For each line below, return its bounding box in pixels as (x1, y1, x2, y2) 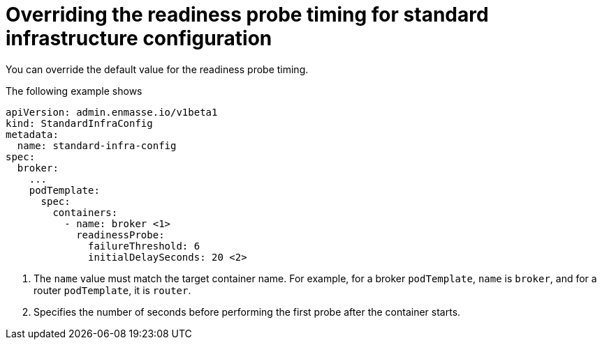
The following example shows (6, 84, 142, 97)
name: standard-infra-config (17, 139, 177, 151)
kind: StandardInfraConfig (6, 117, 153, 129)
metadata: (6, 128, 59, 140)
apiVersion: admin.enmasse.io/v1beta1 (6, 106, 218, 118)
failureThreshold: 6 (88, 240, 200, 252)
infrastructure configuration (6, 26, 272, 50)
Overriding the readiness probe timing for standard (6, 3, 489, 26)
